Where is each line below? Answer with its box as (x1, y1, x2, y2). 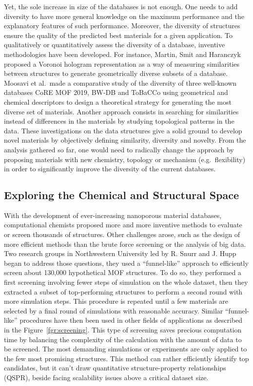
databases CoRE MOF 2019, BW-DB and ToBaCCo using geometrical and (4, 87, 228, 97)
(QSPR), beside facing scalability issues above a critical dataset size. (4, 372, 209, 382)
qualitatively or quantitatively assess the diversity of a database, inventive (4, 39, 225, 50)
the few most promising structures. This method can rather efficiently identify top (4, 353, 249, 363)
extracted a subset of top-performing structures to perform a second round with (4, 286, 243, 296)
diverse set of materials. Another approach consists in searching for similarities (4, 106, 239, 116)
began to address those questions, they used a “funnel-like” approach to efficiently (4, 257, 249, 268)
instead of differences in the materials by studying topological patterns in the (4, 116, 234, 126)
